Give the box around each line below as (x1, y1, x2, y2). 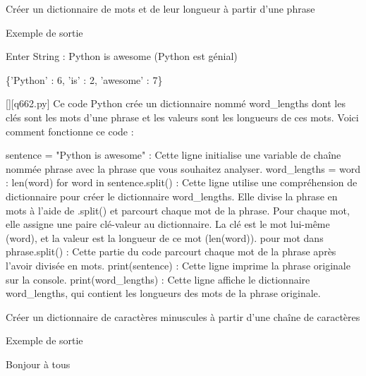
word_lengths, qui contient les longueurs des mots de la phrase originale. (6, 286, 321, 301)
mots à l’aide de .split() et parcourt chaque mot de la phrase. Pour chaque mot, (6, 202, 350, 217)
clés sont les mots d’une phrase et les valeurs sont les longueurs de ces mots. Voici (6, 109, 359, 124)
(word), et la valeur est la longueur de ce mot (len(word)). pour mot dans (6, 230, 324, 245)
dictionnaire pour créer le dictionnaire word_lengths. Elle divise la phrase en (6, 188, 338, 203)
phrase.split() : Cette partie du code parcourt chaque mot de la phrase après (6, 244, 336, 259)
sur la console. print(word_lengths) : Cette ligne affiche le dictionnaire (6, 272, 310, 286)
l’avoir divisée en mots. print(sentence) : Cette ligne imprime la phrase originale (6, 257, 350, 272)
